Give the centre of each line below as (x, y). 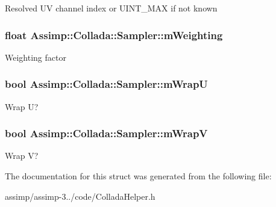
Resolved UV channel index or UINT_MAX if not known (111, 8)
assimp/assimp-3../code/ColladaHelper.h (80, 196)
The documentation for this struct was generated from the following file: (138, 176)
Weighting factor (36, 57)
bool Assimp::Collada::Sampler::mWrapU (106, 84)
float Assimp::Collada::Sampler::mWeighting (114, 35)
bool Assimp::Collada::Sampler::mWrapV (106, 133)
